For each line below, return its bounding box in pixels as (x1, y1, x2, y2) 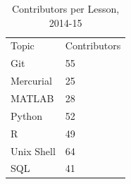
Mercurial (11, 73, 52, 88)
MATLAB (11, 90, 54, 105)
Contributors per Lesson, (11, 1, 120, 16)
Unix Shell (11, 143, 56, 158)
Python (11, 108, 42, 123)
